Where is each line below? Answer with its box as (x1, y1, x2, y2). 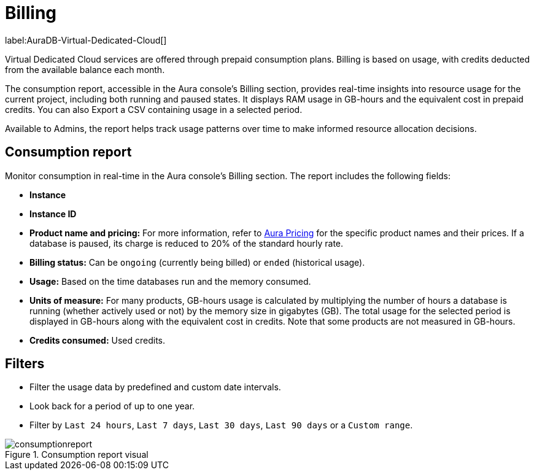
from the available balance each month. (5, 64, 165, 75)
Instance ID (29, 208, 77, 219)
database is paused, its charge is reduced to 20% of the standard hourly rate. (29, 237, 344, 249)
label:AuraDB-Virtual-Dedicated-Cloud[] (5, 34, 167, 45)
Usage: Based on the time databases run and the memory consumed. (29, 276, 311, 287)
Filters (5, 356, 45, 372)
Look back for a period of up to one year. (29, 401, 195, 412)
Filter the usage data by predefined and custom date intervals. (29, 382, 281, 393)
